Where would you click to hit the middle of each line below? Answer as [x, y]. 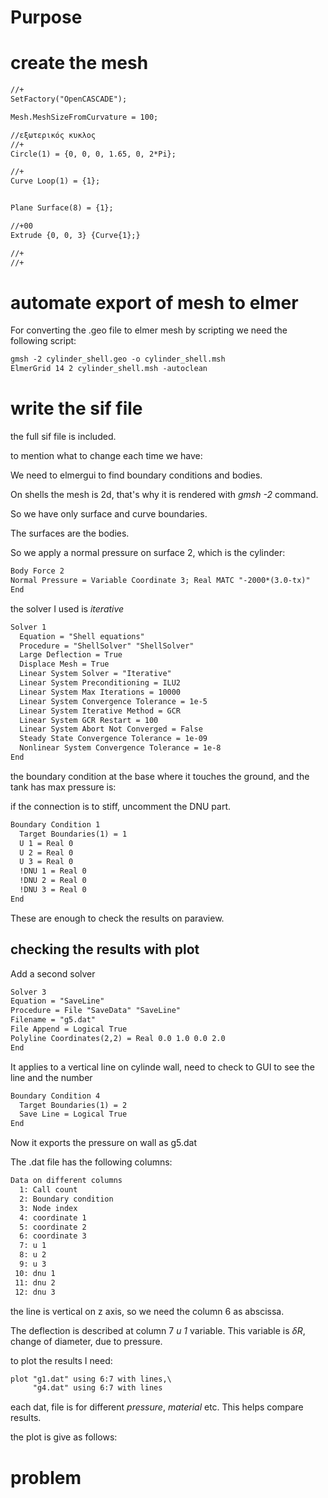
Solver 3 [28, 992]
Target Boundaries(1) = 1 [73, 834]
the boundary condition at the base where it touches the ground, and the [160, 776]
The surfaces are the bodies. [70, 533]
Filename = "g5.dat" [53, 1020]
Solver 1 [28, 627]
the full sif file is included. [63, 437]
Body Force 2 [37, 571]
